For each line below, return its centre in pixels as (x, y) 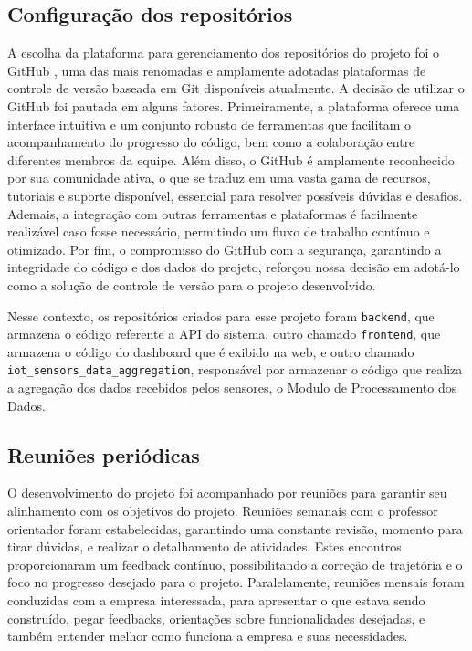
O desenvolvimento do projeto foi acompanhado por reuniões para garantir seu (227, 493)
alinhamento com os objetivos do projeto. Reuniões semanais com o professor (223, 511)
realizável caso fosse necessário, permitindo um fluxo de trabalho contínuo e (219, 231)
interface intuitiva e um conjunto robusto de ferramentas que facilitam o (210, 124)
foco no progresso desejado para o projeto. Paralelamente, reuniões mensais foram (236, 582)
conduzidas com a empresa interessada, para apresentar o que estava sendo (216, 600)
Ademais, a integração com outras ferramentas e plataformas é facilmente (213, 213)
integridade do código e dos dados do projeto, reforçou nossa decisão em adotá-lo (234, 267)
